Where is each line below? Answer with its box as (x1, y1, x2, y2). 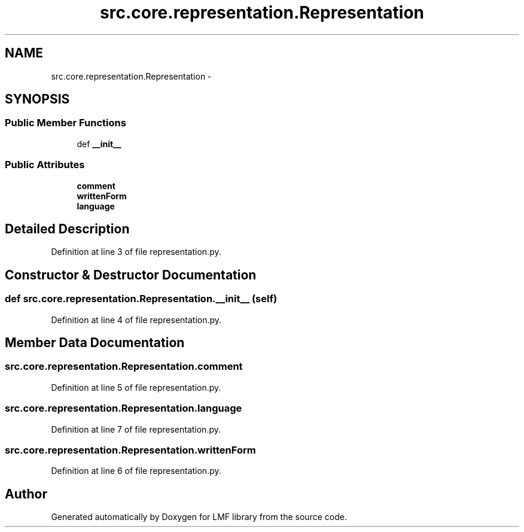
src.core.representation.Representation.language (5, 402, 242, 415)
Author (5, 486, 47, 501)
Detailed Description (5, 221, 130, 236)
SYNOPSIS (5, 92, 70, 107)
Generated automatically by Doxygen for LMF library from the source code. (51, 512, 347, 522)
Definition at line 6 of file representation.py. (51, 466, 221, 476)
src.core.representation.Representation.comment (5, 360, 243, 373)
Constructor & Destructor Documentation (5, 267, 257, 282)
